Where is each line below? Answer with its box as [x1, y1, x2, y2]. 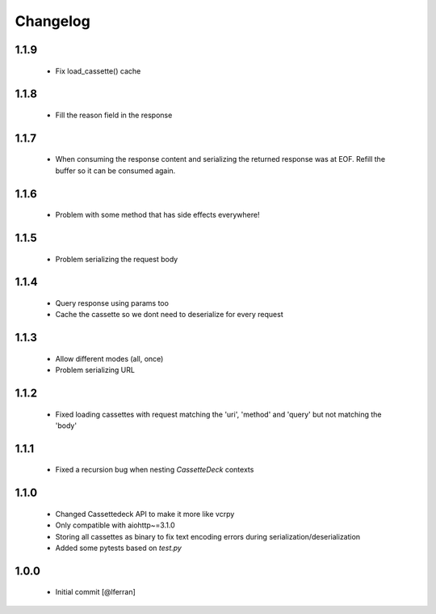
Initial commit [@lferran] [55, 587, 136, 597]
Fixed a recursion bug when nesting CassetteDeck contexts [55, 465, 254, 475]
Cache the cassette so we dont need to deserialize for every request [55, 310, 283, 320]
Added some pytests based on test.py [55, 543, 182, 553]
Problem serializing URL [55, 365, 135, 375]
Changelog [15, 12, 90, 30]
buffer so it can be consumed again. [55, 166, 176, 176]
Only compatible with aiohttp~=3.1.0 [55, 520, 175, 530]
